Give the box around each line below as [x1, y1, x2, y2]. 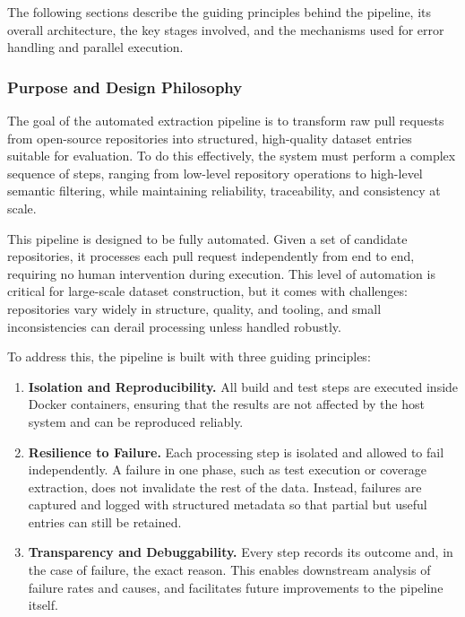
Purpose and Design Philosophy [7, 75, 243, 98]
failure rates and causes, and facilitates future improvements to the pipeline [28, 578, 443, 596]
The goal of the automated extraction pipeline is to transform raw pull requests [7, 111, 444, 129]
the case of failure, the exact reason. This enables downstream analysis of [28, 561, 431, 579]
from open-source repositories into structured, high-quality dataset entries [7, 128, 412, 147]
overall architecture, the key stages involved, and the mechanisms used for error [7, 20, 444, 39]
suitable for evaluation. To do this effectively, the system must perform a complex [7, 146, 456, 165]
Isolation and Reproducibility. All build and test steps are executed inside [28, 377, 459, 395]
